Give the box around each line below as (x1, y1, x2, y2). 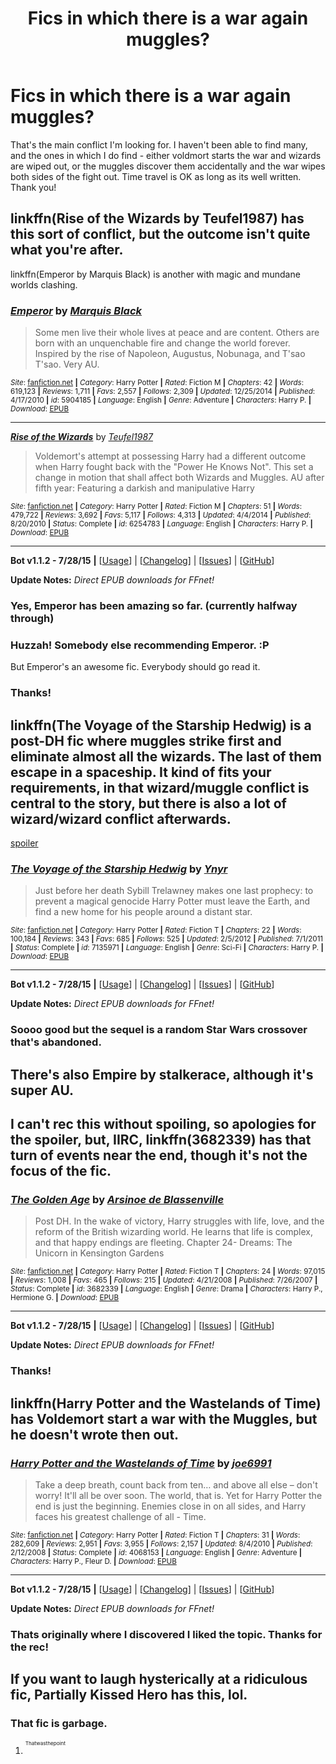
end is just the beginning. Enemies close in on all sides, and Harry (34, 1500, 307, 1512)
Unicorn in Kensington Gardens (34, 1247, 165, 1259)
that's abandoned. (10, 1035, 102, 1049)
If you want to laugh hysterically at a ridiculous (10, 1671, 308, 1688)
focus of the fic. (10, 1163, 112, 1179)
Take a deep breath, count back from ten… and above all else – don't (34, 1478, 318, 1491)
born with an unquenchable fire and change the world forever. (34, 337, 291, 349)
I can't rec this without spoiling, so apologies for (10, 1116, 317, 1132)
